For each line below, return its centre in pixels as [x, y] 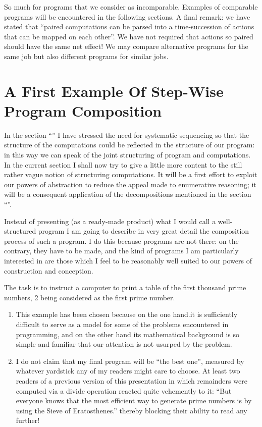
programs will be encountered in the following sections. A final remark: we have [127, 16]
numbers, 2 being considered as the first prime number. [90, 297]
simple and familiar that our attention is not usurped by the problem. [124, 344]
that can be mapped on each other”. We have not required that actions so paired [129, 36]
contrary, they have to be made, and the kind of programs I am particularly [121, 251]
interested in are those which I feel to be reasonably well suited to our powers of [128, 260]
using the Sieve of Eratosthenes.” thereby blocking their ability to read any [132, 410]
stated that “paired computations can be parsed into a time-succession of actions [129, 26]
